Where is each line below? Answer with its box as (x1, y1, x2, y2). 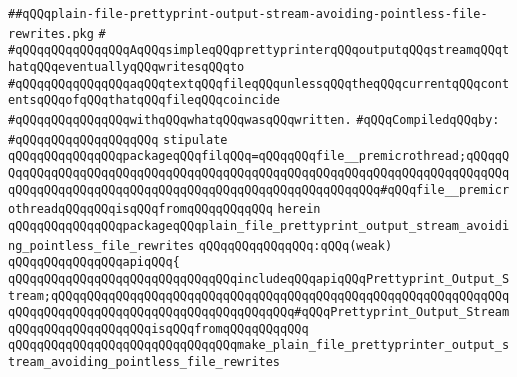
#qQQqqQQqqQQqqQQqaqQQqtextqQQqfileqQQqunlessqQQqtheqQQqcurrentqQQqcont (8, 76, 510, 91)
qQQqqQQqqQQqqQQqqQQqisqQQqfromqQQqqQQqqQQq (8, 321, 309, 336)
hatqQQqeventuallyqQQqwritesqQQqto (8, 59, 245, 74)
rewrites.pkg (8, 26, 94, 41)
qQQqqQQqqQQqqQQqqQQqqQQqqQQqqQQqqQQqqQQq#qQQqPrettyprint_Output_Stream (8, 305, 510, 320)
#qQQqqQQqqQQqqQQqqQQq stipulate (8, 132, 228, 147)
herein (277, 202, 321, 217)
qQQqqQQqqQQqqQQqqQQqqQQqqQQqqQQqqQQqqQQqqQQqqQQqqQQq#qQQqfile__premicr (8, 182, 510, 197)
